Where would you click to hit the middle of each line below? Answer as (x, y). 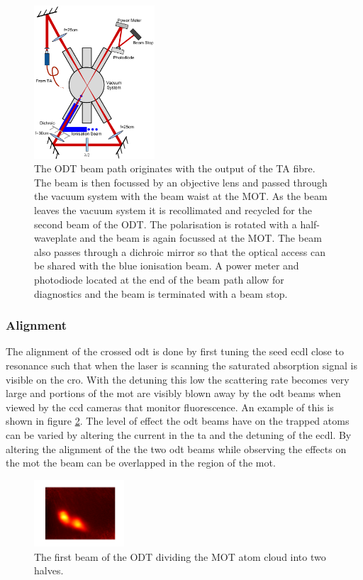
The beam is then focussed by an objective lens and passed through (181, 182)
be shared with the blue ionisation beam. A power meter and (167, 266)
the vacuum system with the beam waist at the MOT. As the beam (181, 196)
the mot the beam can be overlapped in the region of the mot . (141, 463)
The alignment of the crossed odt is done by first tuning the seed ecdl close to (175, 351)
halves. (49, 570)
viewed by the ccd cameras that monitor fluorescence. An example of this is (170, 407)
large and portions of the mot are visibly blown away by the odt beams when (173, 393)
